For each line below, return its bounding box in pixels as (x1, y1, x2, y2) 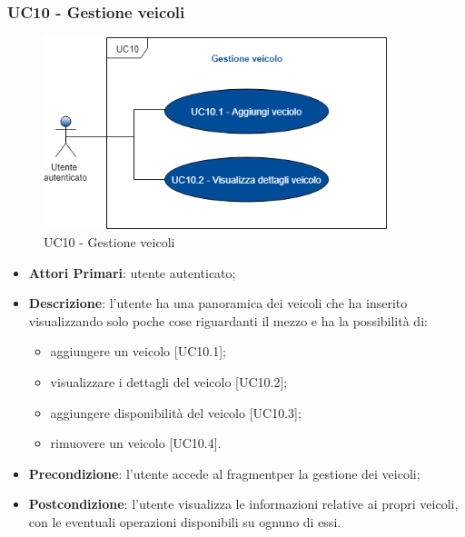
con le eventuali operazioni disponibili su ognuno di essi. (28, 512, 341, 531)
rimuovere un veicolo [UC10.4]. (50, 433, 222, 452)
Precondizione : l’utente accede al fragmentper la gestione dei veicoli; (28, 463, 420, 482)
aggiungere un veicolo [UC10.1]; (50, 342, 226, 361)
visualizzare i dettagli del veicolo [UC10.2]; (50, 372, 288, 391)
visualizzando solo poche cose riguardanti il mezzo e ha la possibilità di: (28, 311, 428, 330)
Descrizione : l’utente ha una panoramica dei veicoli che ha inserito (28, 293, 408, 313)
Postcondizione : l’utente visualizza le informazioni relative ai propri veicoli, (28, 494, 459, 513)
